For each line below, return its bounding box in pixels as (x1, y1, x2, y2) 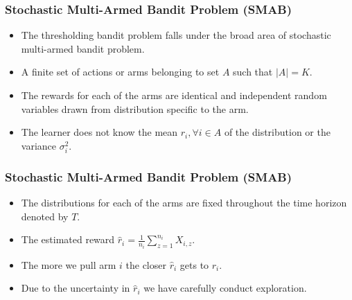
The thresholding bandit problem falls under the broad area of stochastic (21, 28, 331, 42)
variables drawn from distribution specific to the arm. (21, 101, 249, 116)
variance (21, 138, 57, 152)
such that (233, 64, 273, 79)
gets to (179, 257, 209, 272)
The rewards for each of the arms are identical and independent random (21, 88, 327, 102)
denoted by (21, 209, 69, 223)
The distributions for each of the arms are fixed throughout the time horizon (21, 195, 347, 210)
